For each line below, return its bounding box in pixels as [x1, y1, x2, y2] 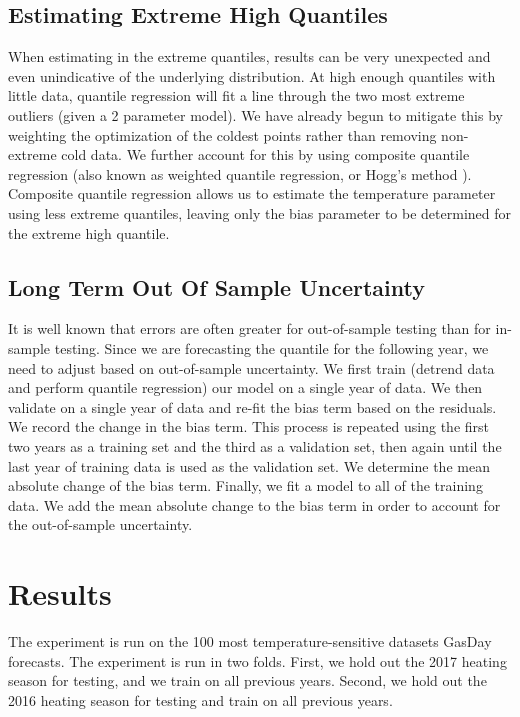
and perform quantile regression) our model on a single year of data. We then [8, 377, 483, 398]
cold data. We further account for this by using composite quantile [61, 144, 470, 165]
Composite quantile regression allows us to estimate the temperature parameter [8, 183, 496, 204]
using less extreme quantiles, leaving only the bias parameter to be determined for [8, 202, 512, 223]
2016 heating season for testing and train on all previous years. [8, 689, 393, 710]
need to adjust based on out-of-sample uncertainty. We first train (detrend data [8, 357, 495, 378]
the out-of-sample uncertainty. [8, 514, 193, 535]
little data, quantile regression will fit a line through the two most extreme [8, 85, 465, 106]
